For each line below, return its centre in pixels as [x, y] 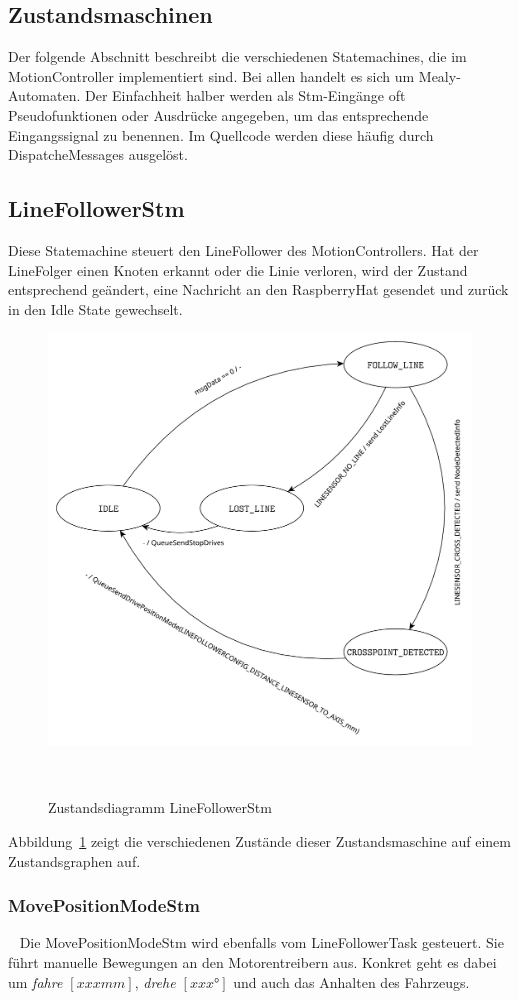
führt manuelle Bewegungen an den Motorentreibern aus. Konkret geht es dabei [252, 961]
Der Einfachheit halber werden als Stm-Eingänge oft [245, 95]
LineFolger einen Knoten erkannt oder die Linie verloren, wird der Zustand [238, 269]
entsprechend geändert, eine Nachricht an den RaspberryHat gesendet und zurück [258, 289]
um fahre [35, 981]
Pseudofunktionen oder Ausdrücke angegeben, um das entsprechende [218, 114]
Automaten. [44, 95]
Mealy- [439, 75]
